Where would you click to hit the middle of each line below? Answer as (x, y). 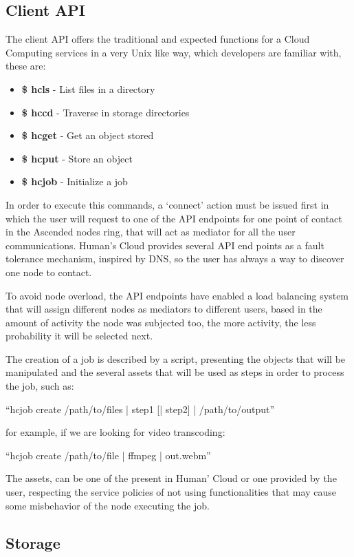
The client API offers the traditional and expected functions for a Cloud (158, 39)
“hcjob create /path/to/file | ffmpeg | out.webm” (108, 455)
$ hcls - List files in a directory (88, 88)
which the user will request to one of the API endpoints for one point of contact (174, 218)
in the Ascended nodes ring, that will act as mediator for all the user (151, 232)
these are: (26, 66)
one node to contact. (49, 272)
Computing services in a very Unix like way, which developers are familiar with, (174, 52)
